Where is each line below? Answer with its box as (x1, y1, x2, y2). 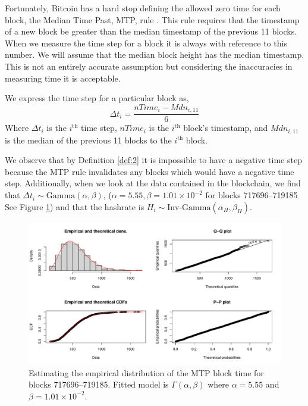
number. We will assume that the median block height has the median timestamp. (5, 48, 304, 61)
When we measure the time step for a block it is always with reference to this (5, 36, 287, 49)
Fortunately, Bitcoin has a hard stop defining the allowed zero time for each (5, 2, 281, 14)
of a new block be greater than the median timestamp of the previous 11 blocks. (5, 25, 297, 38)
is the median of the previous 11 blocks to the (5, 133, 172, 146)
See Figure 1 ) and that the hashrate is (5, 200, 144, 213)
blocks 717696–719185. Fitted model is (29, 378, 169, 391)
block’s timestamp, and (183, 121, 268, 134)
